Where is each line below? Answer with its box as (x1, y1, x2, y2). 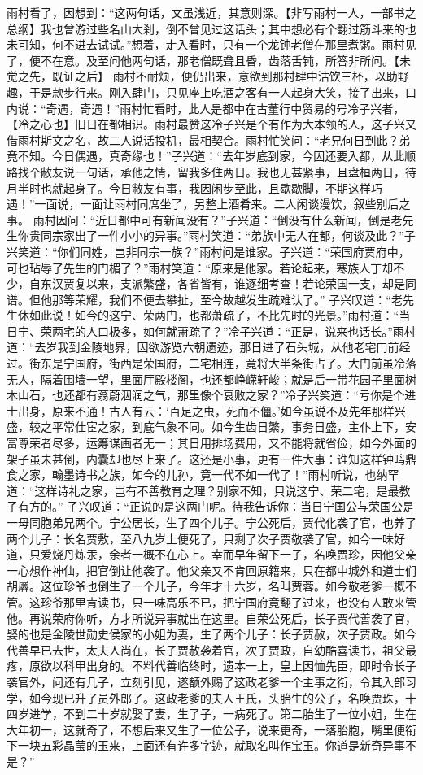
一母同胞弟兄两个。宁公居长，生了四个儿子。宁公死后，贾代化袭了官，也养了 (7, 514, 416, 530)
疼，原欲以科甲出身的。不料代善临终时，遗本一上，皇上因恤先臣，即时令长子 (7, 657, 416, 674)
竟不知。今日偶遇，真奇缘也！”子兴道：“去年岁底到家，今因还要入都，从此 (7, 147, 405, 164)
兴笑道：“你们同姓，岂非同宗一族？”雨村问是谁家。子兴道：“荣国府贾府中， (7, 242, 410, 259)
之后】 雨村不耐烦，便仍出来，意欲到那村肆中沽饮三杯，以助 (74, 67, 398, 85)
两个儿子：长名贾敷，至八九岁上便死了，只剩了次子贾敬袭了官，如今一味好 (7, 529, 405, 546)
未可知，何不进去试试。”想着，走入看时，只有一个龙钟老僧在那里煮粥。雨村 (7, 36, 405, 53)
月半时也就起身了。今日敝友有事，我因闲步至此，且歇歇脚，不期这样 (7, 179, 371, 196)
